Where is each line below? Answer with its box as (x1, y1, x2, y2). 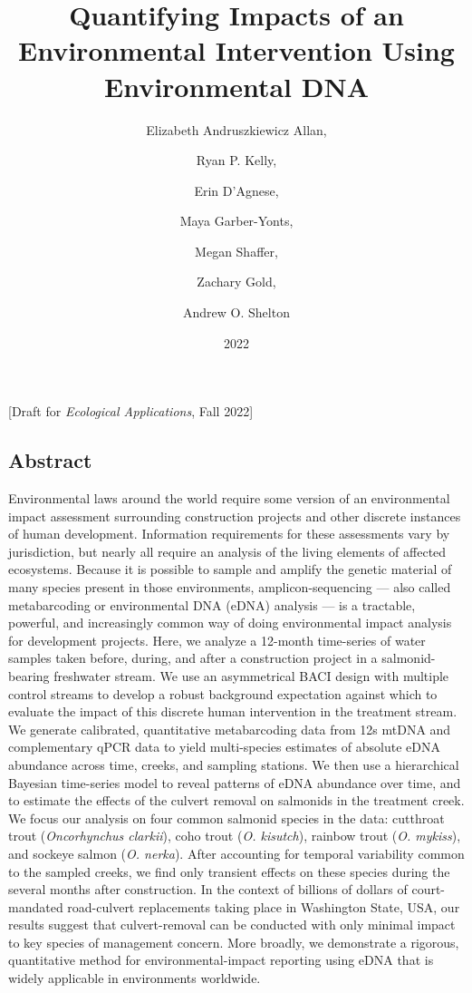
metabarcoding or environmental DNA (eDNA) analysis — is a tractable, (8, 595, 416, 614)
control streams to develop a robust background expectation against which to (8, 684, 438, 703)
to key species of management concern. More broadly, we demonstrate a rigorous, (8, 932, 459, 951)
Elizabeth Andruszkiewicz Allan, (146, 120, 327, 139)
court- (411, 880, 446, 899)
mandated (8, 897, 63, 916)
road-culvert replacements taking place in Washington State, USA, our (67, 897, 460, 916)
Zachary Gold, (197, 272, 276, 291)
